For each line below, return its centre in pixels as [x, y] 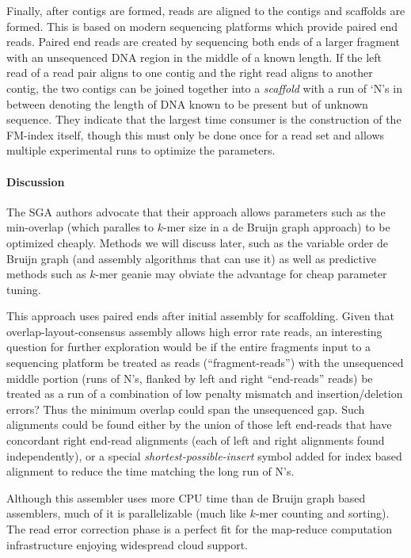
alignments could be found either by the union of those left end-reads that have [199, 424]
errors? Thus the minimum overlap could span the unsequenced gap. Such [186, 409]
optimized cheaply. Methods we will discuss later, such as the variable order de [198, 242]
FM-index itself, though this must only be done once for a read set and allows [196, 134]
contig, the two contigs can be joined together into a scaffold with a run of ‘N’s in [204, 88]
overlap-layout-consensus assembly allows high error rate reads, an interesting [194, 331]
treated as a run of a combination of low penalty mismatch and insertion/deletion [205, 394]
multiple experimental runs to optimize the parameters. [141, 150]
